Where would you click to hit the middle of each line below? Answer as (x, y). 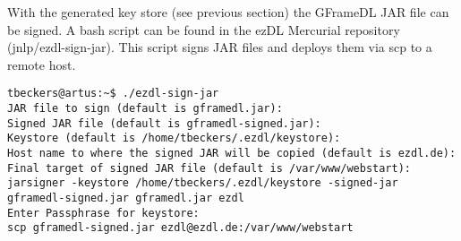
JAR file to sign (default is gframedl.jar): (145, 109)
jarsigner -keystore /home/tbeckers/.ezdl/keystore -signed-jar (203, 183)
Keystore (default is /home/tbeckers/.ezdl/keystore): (174, 138)
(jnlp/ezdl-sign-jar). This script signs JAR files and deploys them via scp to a (220, 47)
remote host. (42, 64)
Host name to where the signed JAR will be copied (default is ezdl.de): (232, 153)
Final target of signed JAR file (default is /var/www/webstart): (209, 168)
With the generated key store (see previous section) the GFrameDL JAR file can (228, 12)
